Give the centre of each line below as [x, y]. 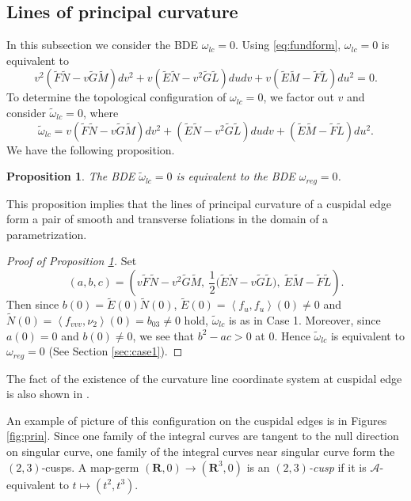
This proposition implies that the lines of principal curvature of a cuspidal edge [199, 203]
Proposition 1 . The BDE [71, 176]
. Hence [292, 335]
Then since [33, 304]
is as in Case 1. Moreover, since [304, 320]
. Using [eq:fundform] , [288, 45]
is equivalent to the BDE [236, 176]
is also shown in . [48, 394]
